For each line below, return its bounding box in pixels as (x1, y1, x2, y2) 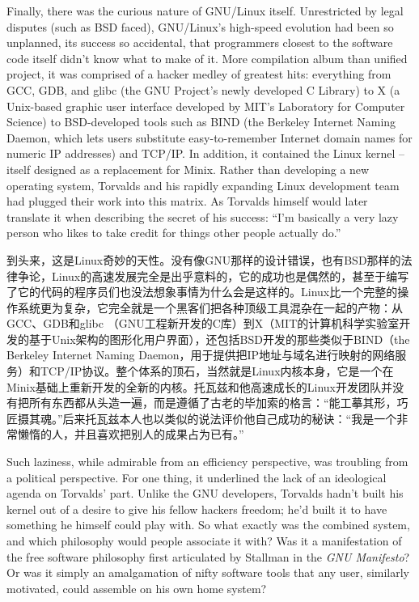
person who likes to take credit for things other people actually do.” (6, 224, 341, 241)
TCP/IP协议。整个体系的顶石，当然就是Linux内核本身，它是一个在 (40, 362, 394, 379)
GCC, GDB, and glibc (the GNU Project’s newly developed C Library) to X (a (6, 81, 400, 98)
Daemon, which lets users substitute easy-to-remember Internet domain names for (6, 129, 413, 146)
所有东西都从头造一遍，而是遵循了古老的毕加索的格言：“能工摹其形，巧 (28, 394, 408, 411)
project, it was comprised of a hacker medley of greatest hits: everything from (6, 66, 391, 83)
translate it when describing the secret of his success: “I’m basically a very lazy (6, 208, 399, 225)
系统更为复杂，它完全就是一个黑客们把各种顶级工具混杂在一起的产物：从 (17, 299, 403, 316)
